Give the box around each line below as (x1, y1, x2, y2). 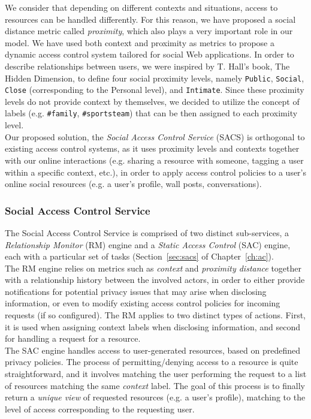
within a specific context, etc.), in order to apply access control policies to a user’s (5, 165, 307, 178)
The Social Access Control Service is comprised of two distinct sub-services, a (5, 226, 289, 239)
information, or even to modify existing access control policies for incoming (5, 297, 280, 309)
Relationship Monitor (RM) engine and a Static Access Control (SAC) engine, (5, 238, 291, 251)
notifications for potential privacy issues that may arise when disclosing (5, 285, 267, 297)
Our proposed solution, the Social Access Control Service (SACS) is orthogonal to (5, 130, 305, 143)
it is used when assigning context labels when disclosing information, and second (5, 320, 300, 333)
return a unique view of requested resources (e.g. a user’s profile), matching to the (5, 391, 306, 403)
